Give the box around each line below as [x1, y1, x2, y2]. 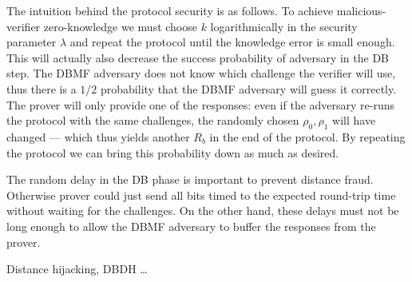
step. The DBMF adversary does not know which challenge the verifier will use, [6, 65, 396, 81]
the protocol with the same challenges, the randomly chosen [6, 112, 299, 129]
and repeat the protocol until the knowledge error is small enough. [69, 34, 395, 50]
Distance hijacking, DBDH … [6, 260, 148, 277]
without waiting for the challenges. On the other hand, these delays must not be [6, 202, 399, 219]
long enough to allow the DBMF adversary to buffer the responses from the [6, 217, 376, 234]
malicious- [336, 2, 386, 18]
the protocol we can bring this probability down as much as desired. [6, 144, 339, 161]
